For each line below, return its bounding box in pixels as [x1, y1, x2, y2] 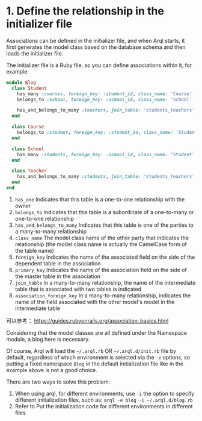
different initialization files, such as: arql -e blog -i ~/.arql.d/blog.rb [14, 396, 193, 404]
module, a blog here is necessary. [6, 335, 90, 343]
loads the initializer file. [6, 49, 64, 57]
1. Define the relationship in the [6, 4, 164, 18]
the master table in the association [14, 273, 101, 280]
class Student [11, 85, 47, 91]
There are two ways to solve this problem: [6, 378, 110, 385]
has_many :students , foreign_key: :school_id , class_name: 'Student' [17, 151, 195, 157]
